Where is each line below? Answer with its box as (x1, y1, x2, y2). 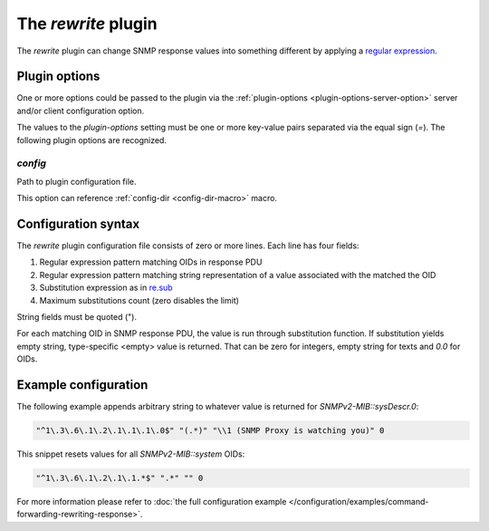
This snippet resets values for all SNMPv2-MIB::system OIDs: (16, 449, 245, 459)
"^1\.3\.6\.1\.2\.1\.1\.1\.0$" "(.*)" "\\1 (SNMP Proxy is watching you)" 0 (35, 426, 385, 436)
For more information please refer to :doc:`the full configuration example (16, 497, 287, 507)
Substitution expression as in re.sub (39, 282, 173, 294)
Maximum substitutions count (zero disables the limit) (39, 294, 240, 305)
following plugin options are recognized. (16, 134, 168, 145)
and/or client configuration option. (16, 105, 145, 116)
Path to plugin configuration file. (16, 176, 137, 187)
